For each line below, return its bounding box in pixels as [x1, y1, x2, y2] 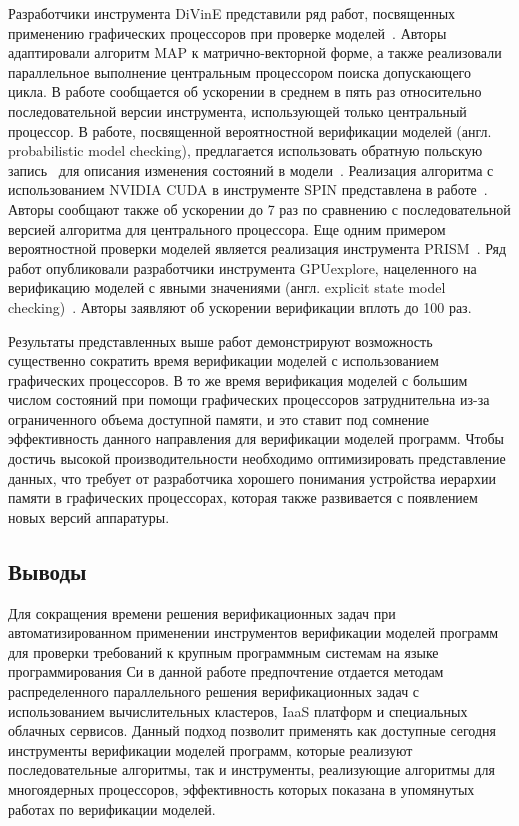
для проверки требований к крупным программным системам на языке [8, 641, 439, 662]
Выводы [8, 555, 87, 586]
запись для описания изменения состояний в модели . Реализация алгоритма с [8, 159, 494, 180]
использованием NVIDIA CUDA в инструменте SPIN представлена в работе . [8, 179, 488, 200]
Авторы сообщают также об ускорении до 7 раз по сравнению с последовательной [8, 198, 511, 219]
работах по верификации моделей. [8, 798, 216, 819]
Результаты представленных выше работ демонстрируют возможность [8, 330, 433, 351]
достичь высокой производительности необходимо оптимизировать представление [8, 448, 506, 469]
